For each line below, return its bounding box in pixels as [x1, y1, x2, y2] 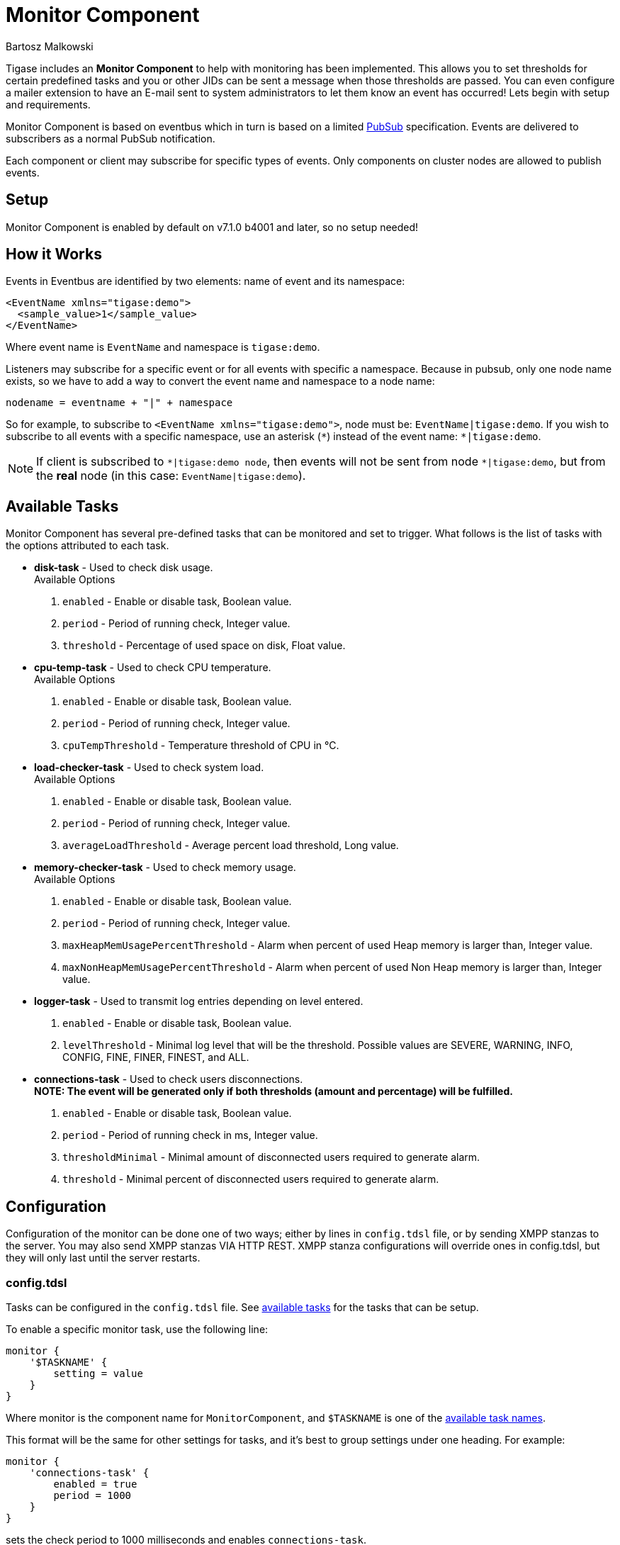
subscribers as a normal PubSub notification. [6, 132, 215, 145]
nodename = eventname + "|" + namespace [6, 397, 233, 409]
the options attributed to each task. [6, 539, 169, 552]
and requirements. [6, 98, 91, 111]
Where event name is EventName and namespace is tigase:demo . [6, 341, 320, 354]
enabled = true [53, 1478, 137, 1490]
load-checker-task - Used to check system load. [34, 761, 264, 774]
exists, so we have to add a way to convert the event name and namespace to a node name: [6, 375, 435, 388]
